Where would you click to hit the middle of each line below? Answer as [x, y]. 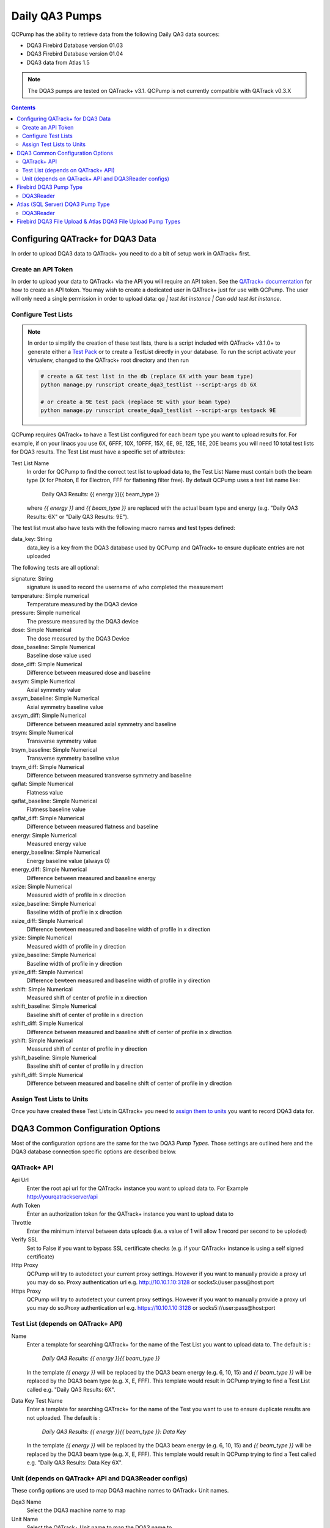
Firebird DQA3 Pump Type [50, 187]
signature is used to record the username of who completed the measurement [125, 587]
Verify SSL [24, 1240]
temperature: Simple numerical [50, 595]
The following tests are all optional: [55, 567]
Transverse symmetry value [62, 741]
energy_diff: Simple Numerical [49, 869]
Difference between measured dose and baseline [89, 673]
